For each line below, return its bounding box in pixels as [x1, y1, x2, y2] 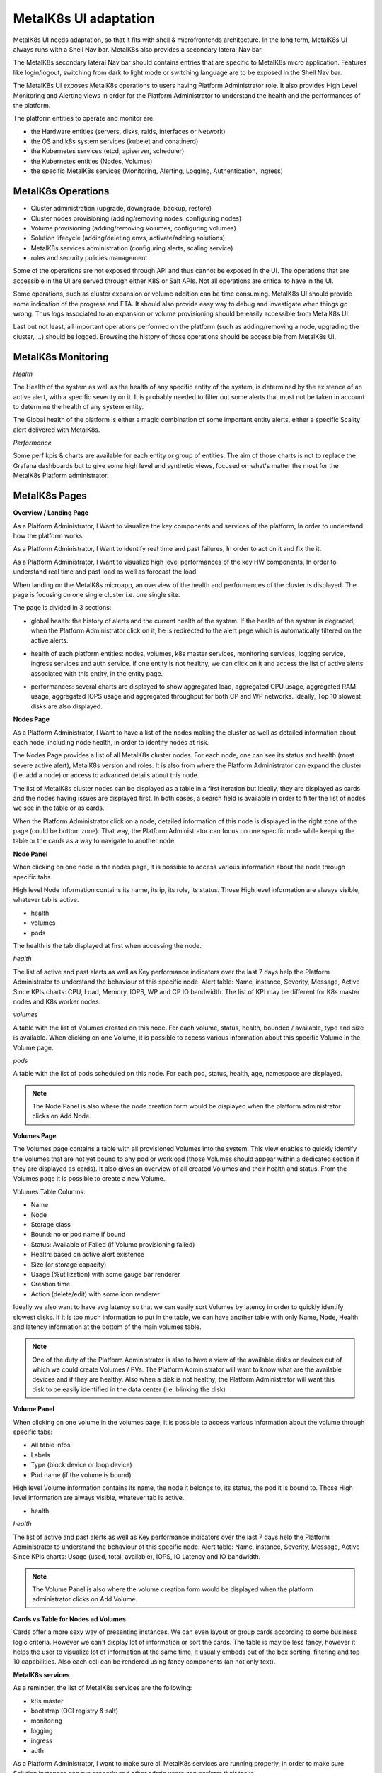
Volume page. [13, 1043, 54, 1052]
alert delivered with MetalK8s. [13, 426, 100, 434]
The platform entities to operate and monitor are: [13, 114, 155, 123]
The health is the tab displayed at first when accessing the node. [13, 942, 202, 950]
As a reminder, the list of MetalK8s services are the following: [13, 1684, 192, 1692]
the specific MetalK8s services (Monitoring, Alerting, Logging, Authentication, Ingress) [30, 167, 283, 175]
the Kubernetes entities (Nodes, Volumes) [30, 157, 153, 165]
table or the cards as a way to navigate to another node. [13, 837, 176, 845]
